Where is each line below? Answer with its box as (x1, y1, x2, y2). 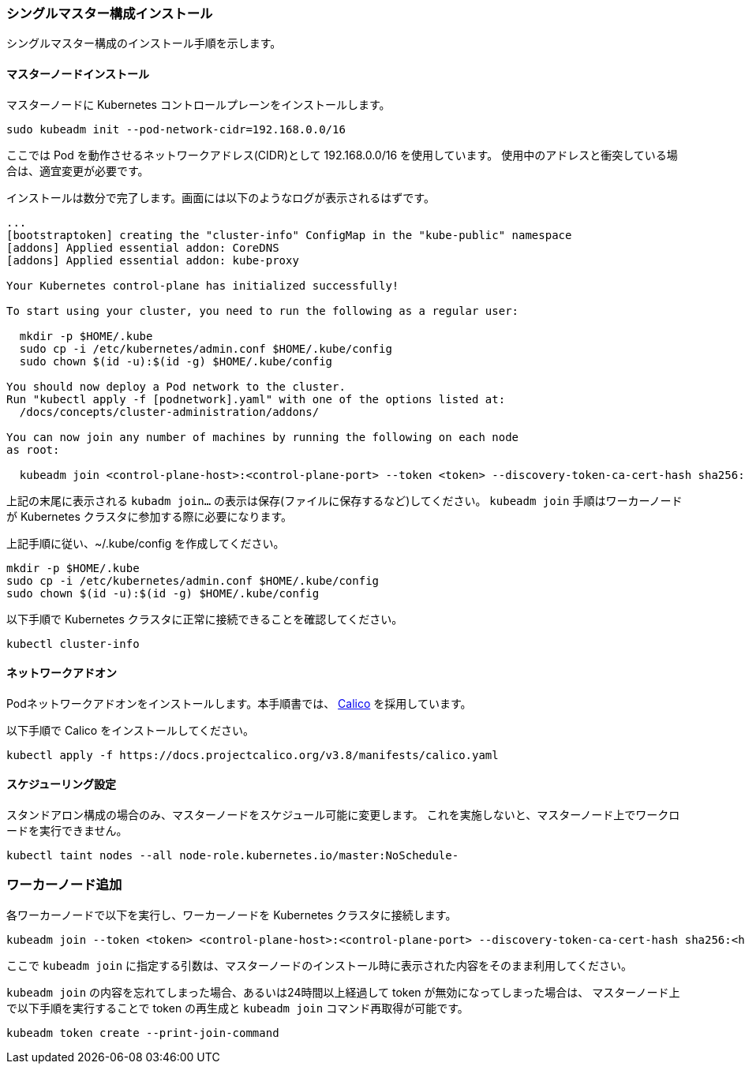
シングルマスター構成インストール (6, 6, 213, 21)
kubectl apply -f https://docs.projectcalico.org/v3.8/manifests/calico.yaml (6, 748, 499, 761)
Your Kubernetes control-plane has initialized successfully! (6, 279, 399, 292)
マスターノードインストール (6, 66, 149, 80)
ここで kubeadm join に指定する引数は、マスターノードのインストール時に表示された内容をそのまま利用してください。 (6, 958, 633, 972)
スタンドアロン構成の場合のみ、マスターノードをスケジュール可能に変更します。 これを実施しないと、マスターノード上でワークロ (6, 808, 680, 822)
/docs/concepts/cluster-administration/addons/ (19, 405, 320, 418)
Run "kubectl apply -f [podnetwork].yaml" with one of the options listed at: (6, 392, 506, 406)
